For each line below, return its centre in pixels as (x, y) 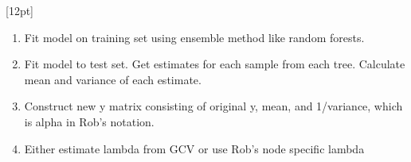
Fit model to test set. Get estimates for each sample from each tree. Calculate (215, 64)
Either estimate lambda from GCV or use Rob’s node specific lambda (194, 148)
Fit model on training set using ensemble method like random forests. (194, 37)
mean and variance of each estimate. (113, 79)
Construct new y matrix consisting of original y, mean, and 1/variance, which (213, 106)
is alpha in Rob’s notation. (89, 121)
